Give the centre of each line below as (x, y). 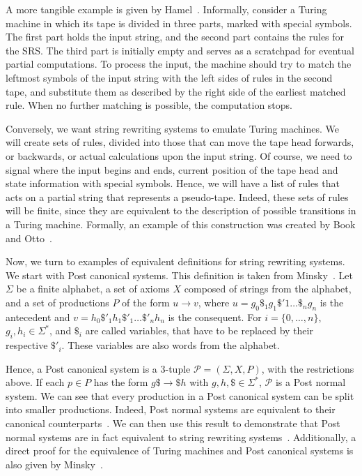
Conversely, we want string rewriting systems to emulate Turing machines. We (172, 128)
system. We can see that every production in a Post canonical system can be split (180, 395)
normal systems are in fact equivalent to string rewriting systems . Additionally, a (181, 437)
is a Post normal (310, 382)
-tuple (178, 368)
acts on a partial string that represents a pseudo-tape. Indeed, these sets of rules (177, 196)
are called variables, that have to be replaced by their (199, 330)
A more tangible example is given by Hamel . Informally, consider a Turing (166, 9)
